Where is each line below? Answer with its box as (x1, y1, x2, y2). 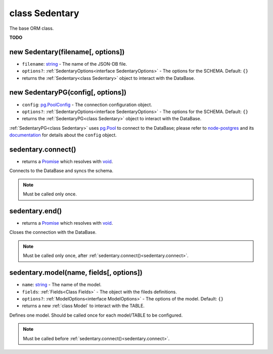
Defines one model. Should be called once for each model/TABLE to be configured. (9, 312, 183, 318)
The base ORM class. (9, 25, 54, 31)
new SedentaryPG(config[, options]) (9, 88, 127, 97)
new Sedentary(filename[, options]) (9, 47, 125, 56)
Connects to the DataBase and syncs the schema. (9, 168, 114, 174)
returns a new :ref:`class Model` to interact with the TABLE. (22, 303, 145, 309)
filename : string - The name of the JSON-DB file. (22, 61, 127, 67)
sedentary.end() (9, 207, 62, 215)
